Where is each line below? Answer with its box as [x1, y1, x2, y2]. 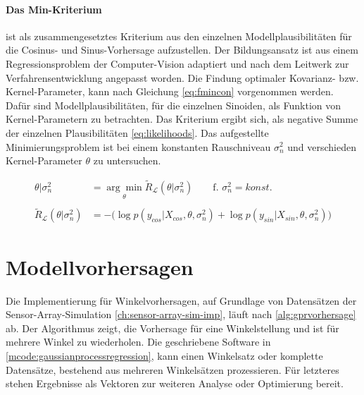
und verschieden [287, 139, 357, 154]
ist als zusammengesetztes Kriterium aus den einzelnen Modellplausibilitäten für [6, 28, 352, 43]
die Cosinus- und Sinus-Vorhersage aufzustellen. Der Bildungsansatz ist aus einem [6, 42, 358, 57]
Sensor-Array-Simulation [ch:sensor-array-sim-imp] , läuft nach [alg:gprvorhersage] [6, 307, 356, 322]
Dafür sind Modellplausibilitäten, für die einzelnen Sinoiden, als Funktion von [6, 97, 341, 112]
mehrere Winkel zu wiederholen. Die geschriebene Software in [6, 334, 271, 349]
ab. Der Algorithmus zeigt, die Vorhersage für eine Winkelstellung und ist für [6, 320, 339, 335]
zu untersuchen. [93, 153, 161, 168]
